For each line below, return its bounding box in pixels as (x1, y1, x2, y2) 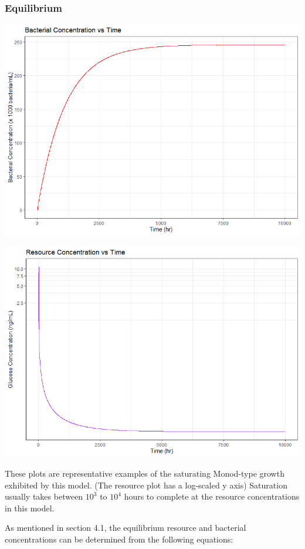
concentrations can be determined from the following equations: (5, 533, 233, 545)
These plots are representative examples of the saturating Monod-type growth (5, 467, 284, 479)
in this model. (5, 501, 55, 514)
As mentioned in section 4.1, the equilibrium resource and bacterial (5, 521, 246, 534)
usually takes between (5, 490, 83, 503)
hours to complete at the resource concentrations (124, 490, 300, 503)
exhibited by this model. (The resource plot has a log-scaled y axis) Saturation (5, 478, 287, 491)
